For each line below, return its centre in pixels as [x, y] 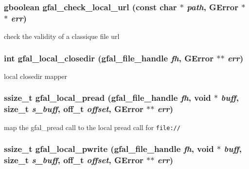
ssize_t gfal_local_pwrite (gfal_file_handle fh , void [109, 149]
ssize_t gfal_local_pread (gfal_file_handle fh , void [107, 98]
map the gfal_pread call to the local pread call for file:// [92, 127]
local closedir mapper [36, 76]
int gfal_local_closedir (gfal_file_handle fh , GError [109, 58]
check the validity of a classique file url [62, 36]
